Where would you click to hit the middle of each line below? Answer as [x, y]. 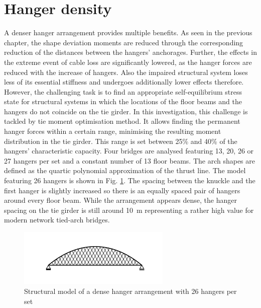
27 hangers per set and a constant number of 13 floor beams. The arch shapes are [129, 160]
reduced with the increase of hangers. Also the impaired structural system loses [126, 72]
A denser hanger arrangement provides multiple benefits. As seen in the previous [128, 32]
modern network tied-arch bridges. [57, 220]
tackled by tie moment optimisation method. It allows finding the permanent [122, 121]
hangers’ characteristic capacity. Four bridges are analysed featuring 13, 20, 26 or [129, 151]
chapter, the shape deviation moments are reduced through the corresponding [124, 42]
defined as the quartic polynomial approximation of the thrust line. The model [125, 170]
